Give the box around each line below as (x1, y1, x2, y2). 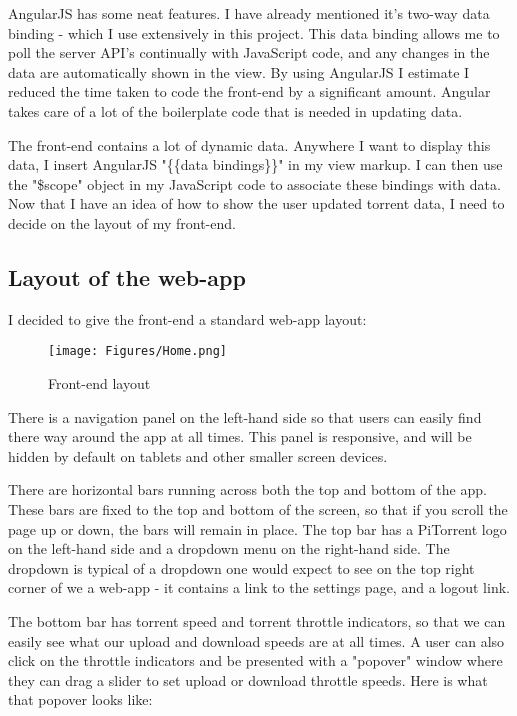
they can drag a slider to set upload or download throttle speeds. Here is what (8, 669, 488, 690)
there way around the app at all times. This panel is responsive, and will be (8, 426, 472, 447)
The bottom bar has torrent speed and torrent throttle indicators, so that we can (8, 610, 506, 631)
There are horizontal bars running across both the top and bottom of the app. (8, 479, 487, 500)
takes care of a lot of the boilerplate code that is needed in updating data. (8, 100, 463, 121)
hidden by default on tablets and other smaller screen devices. (8, 445, 388, 466)
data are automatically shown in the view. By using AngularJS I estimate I (8, 61, 470, 82)
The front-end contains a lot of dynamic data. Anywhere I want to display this (8, 134, 491, 155)
